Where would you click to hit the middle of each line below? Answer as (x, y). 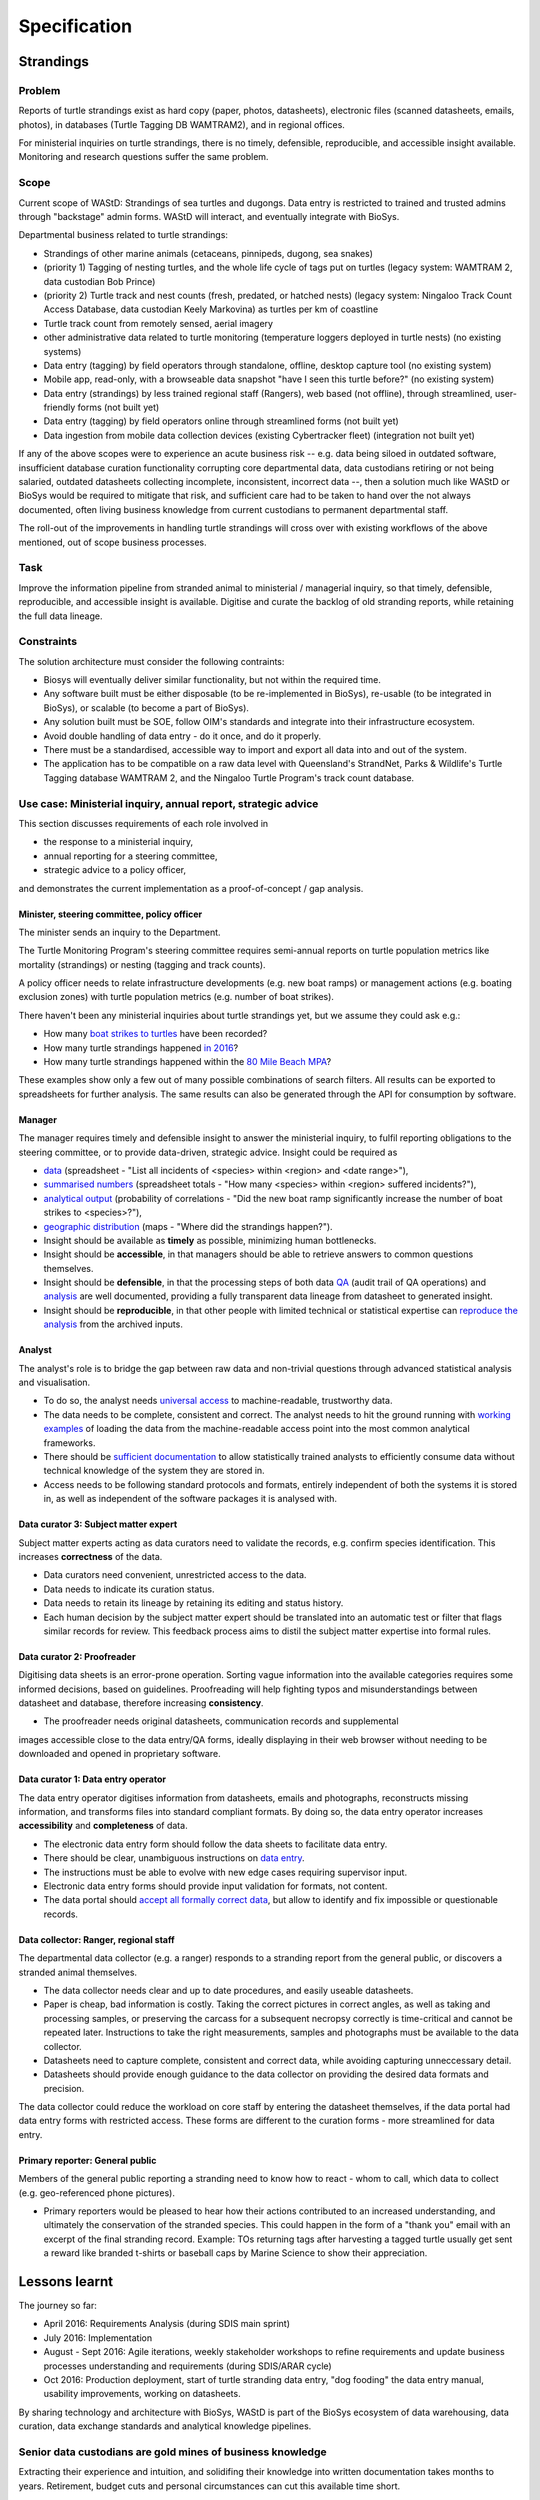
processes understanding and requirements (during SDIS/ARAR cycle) (187, 2366)
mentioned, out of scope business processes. (112, 542)
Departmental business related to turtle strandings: (123, 235)
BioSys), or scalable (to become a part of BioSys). (146, 707)
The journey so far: (57, 2306)
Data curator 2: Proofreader (77, 1656)
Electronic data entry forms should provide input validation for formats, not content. (215, 1886)
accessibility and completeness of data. (103, 1826)
